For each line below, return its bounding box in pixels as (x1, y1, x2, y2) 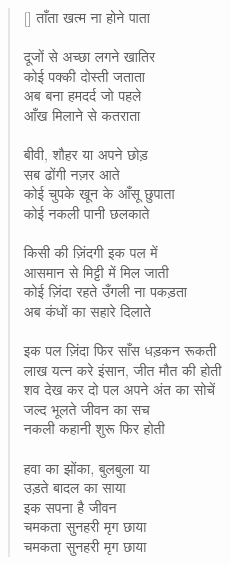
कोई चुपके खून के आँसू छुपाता (23, 183, 175, 204)
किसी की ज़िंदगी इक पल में (23, 242, 158, 263)
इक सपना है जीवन (23, 496, 117, 517)
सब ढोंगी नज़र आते (23, 163, 120, 184)
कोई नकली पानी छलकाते (23, 202, 150, 223)
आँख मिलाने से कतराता (23, 104, 141, 125)
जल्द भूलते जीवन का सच (23, 398, 150, 419)
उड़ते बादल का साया (23, 477, 126, 498)
